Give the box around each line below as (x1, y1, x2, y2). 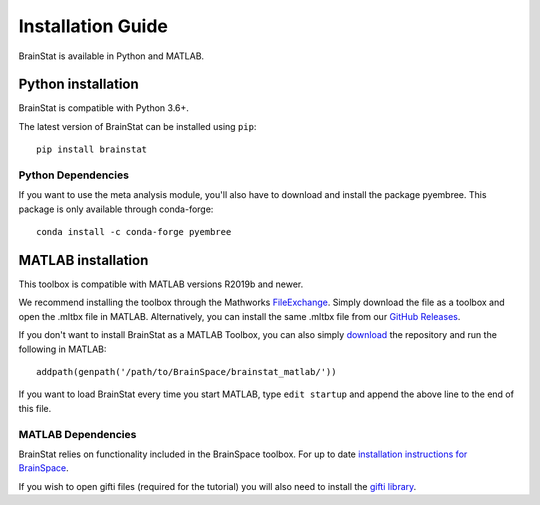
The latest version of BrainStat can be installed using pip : (18, 120, 257, 132)
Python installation (18, 76, 139, 93)
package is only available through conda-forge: (18, 203, 214, 215)
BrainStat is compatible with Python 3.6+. (18, 102, 190, 114)
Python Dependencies (18, 168, 130, 182)
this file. (18, 402, 52, 414)
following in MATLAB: (18, 343, 107, 355)
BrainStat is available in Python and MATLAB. (18, 50, 205, 62)
